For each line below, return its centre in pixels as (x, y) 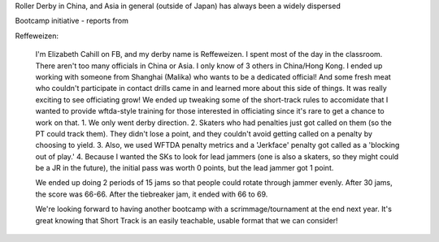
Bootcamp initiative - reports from (72, 21)
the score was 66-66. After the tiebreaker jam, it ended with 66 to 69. (152, 194)
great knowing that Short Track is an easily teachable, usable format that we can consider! (187, 220)
